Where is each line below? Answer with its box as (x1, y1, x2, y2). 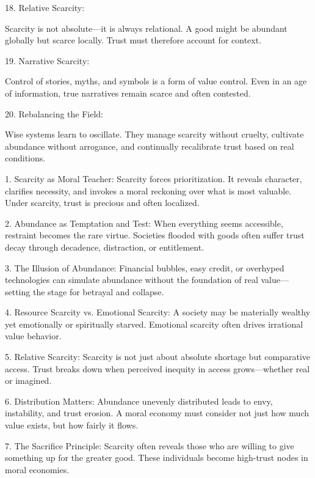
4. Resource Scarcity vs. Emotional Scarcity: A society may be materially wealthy (5, 306, 311, 318)
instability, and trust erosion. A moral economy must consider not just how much (5, 406, 310, 419)
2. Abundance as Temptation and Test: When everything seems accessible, (5, 216, 283, 229)
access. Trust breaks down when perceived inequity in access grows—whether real (5, 362, 310, 375)
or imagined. (5, 374, 52, 387)
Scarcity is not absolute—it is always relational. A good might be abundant (5, 21, 288, 34)
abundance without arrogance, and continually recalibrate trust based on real (5, 139, 294, 152)
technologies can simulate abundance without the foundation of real (5, 273, 258, 286)
